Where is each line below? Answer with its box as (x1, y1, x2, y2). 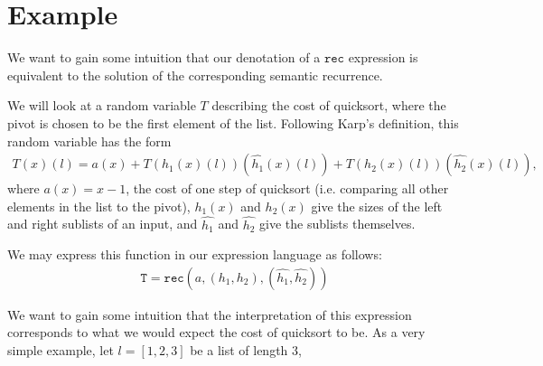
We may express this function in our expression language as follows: (7, 245, 382, 264)
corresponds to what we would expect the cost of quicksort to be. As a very (7, 323, 426, 342)
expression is (348, 48, 418, 67)
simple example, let (7, 340, 114, 359)
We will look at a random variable (7, 96, 196, 115)
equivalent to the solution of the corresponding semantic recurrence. (7, 65, 383, 84)
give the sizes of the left (311, 196, 443, 215)
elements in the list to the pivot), (7, 196, 191, 215)
